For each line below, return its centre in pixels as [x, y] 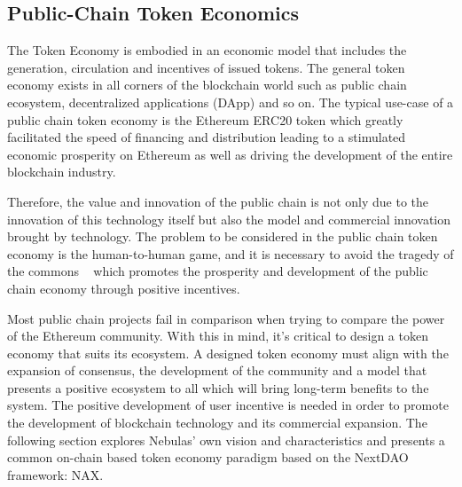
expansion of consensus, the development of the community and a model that [217, 370]
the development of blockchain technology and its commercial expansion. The [217, 423]
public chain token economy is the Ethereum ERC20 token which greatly [205, 119]
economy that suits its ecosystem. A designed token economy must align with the [228, 353]
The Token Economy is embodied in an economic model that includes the [207, 50]
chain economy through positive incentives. [124, 288]
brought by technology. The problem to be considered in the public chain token [223, 236]
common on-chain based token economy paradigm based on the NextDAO [208, 457]
